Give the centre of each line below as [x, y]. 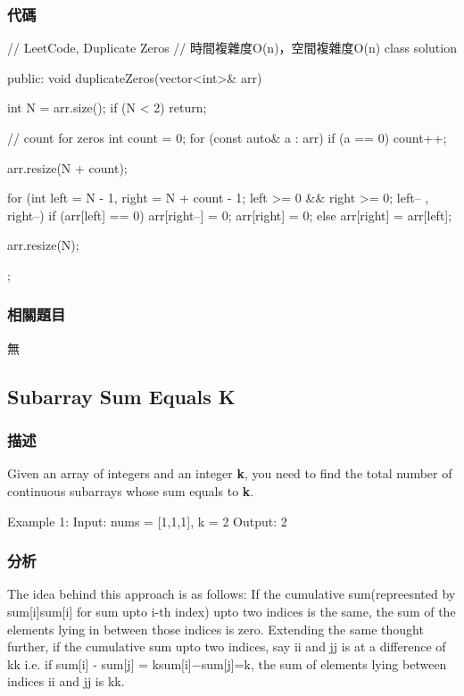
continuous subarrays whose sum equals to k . [131, 490]
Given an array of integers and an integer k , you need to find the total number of [230, 473]
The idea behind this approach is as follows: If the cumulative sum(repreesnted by [232, 594]
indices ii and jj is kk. [66, 681]
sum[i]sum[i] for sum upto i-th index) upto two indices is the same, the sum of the [232, 611]
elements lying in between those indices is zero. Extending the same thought [215, 629]
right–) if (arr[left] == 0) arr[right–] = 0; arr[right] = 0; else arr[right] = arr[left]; [230, 215]
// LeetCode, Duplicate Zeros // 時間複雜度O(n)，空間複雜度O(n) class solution [232, 48]
